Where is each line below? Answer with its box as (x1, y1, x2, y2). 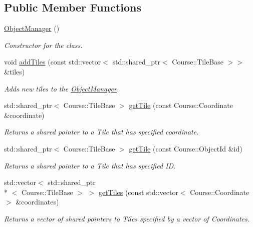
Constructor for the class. (4, 39, 83, 50)
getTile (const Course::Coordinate (129, 100, 233, 110)
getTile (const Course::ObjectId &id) (129, 143, 242, 153)
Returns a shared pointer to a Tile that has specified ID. (4, 160, 176, 170)
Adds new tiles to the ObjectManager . (4, 83, 119, 93)
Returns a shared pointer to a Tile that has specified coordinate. (4, 126, 199, 137)
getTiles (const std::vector (98, 186, 178, 197)
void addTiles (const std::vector (4, 56, 101, 67)
